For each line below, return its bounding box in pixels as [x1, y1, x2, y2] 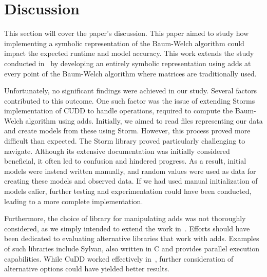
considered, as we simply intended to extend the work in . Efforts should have [4, 223, 250, 233]
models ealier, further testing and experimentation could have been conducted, [4, 186, 252, 196]
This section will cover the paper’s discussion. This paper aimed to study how [4, 28, 249, 38]
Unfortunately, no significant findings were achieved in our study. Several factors [4, 85, 257, 96]
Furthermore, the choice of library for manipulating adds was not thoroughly [4, 213, 246, 224]
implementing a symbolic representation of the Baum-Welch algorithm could [4, 37, 244, 48]
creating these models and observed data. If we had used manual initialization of [4, 175, 258, 186]
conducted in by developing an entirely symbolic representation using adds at [4, 57, 251, 68]
